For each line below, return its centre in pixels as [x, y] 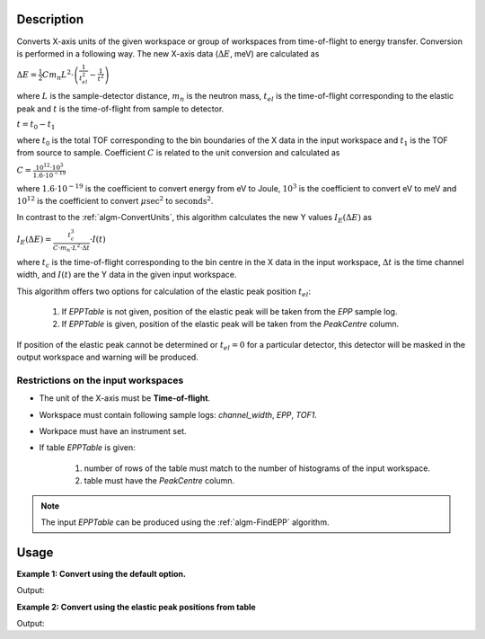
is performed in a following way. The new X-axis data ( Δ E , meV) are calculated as [168, 53]
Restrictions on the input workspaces [100, 380]
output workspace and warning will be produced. [108, 357]
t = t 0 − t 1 [36, 125]
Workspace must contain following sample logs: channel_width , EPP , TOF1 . [178, 414]
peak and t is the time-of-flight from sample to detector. [120, 109]
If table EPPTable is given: [88, 448]
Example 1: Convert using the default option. [101, 573]
